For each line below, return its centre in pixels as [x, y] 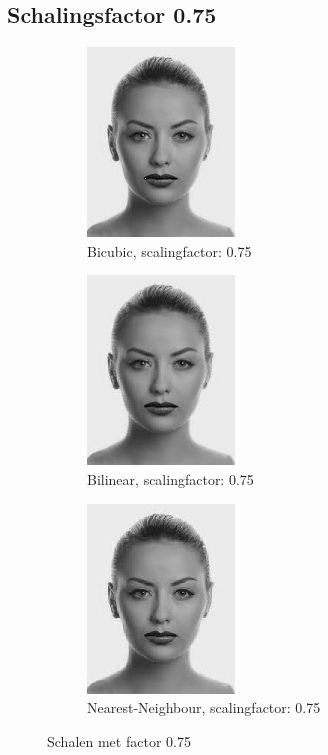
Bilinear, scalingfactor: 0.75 [170, 478]
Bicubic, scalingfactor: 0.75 [169, 250]
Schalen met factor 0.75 [119, 740]
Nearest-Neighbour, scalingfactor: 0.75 [204, 707]
